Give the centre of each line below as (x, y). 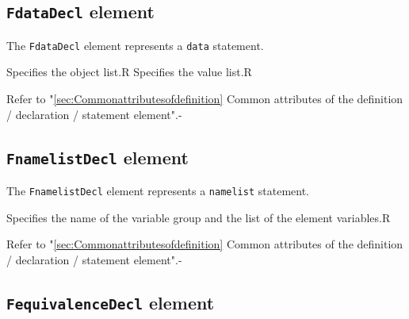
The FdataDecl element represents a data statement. (135, 45)
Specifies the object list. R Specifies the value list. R (129, 72)
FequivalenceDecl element (111, 302)
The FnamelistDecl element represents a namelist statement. (158, 190)
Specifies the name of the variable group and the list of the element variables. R (199, 217)
